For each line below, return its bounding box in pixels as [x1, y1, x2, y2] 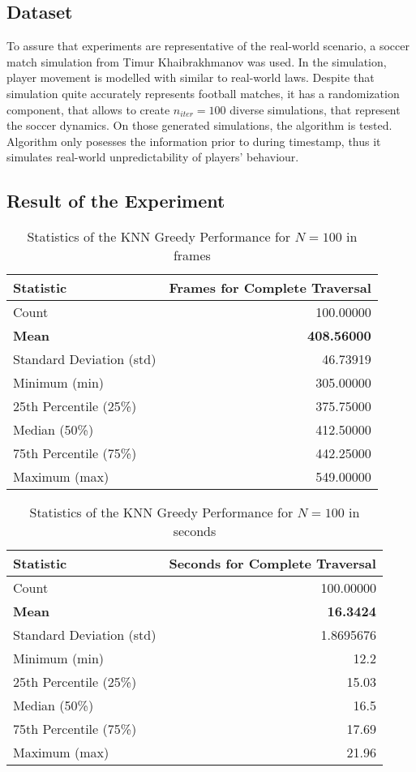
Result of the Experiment [6, 188, 225, 213]
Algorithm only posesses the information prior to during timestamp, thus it [6, 132, 381, 149]
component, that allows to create [6, 101, 170, 118]
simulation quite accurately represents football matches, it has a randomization [6, 84, 400, 101]
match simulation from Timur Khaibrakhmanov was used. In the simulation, [6, 53, 387, 70]
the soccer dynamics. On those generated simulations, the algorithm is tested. [6, 117, 392, 134]
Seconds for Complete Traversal [169, 554, 376, 573]
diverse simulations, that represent [229, 101, 401, 118]
